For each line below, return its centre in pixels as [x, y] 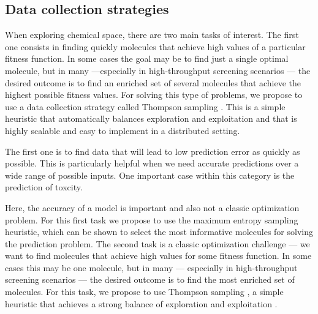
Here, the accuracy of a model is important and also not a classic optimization [152, 207]
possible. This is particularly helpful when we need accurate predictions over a [152, 163]
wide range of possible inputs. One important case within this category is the [150, 175]
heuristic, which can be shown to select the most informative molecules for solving [159, 232]
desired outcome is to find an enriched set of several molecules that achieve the [153, 82]
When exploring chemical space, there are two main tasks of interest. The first [152, 35]
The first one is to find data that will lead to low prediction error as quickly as [153, 151]
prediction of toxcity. [44, 187]
